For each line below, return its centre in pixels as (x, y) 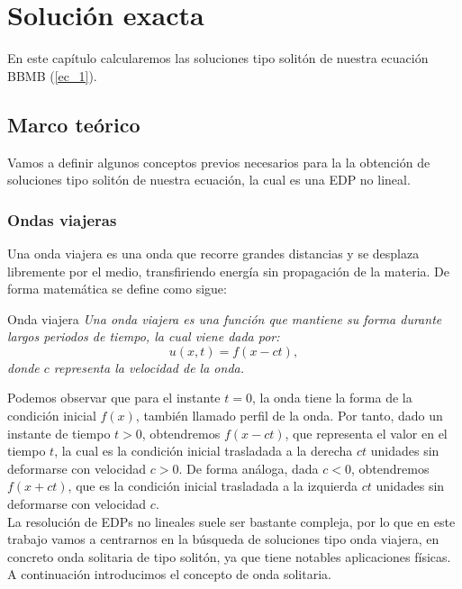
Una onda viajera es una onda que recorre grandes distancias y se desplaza (213, 253)
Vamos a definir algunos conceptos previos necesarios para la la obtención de (219, 162)
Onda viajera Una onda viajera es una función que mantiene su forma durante (225, 318)
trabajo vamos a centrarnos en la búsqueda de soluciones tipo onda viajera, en (223, 539)
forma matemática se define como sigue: (117, 289)
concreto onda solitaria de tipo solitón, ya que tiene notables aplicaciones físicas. (229, 556)
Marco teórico (74, 124)
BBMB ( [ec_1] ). (52, 75)
